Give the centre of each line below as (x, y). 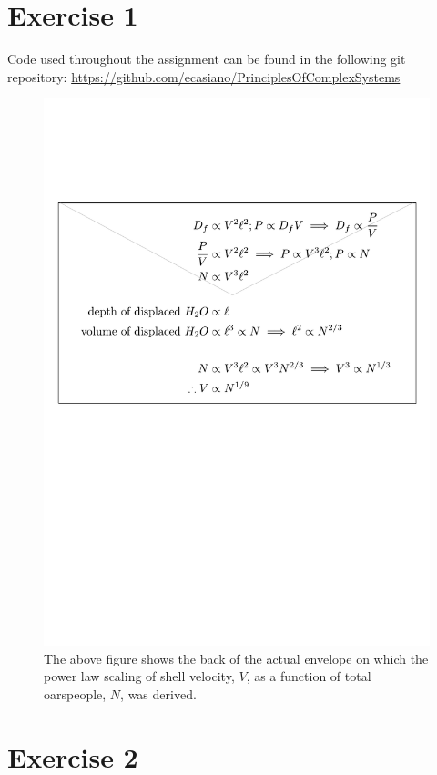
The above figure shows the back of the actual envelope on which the (236, 658)
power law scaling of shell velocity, (139, 676)
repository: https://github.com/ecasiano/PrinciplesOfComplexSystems (204, 76)
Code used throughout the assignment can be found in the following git (207, 59)
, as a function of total (309, 676)
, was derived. (158, 693)
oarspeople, (75, 693)
